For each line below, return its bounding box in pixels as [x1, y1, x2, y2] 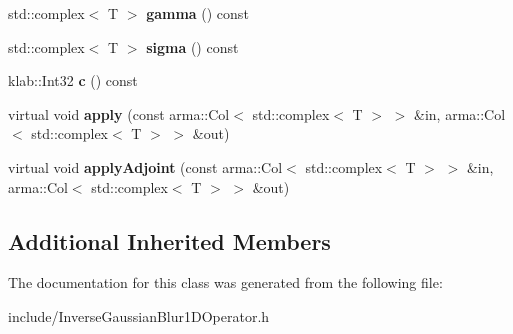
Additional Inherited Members [8, 225, 331, 256]
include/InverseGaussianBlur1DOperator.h [8, 305, 270, 326]
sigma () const [146, 36, 239, 57]
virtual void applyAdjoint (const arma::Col [8, 156, 283, 177]
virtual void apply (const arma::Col [8, 103, 230, 124]
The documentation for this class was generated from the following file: [8, 272, 443, 293]
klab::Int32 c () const [8, 70, 138, 91]
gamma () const [146, 3, 249, 23]
